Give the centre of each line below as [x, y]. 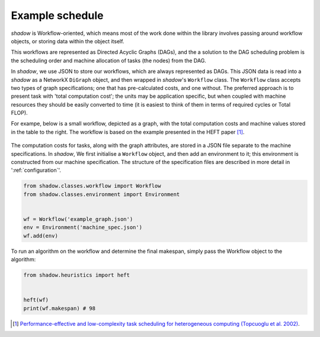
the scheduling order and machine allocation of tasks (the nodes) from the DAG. [109, 60]
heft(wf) [36, 300]
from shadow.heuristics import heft [77, 275]
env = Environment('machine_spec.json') [83, 227]
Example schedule [57, 15]
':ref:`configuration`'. [36, 170]
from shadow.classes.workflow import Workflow [92, 186]
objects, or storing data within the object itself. [68, 41]
